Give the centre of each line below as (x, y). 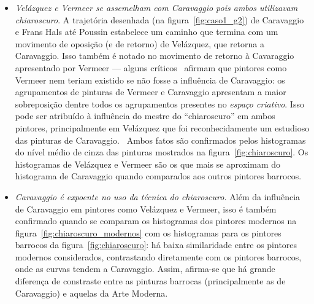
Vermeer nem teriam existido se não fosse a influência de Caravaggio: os (150, 80)
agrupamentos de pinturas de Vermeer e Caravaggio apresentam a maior (151, 92)
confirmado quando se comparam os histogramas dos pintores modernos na (156, 221)
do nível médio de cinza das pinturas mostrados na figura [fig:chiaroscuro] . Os (162, 152)
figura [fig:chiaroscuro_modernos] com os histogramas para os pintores (148, 232)
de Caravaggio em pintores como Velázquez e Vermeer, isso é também (146, 209)
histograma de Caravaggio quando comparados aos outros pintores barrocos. (158, 176)
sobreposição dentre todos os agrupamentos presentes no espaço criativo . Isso (159, 103)
